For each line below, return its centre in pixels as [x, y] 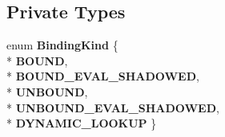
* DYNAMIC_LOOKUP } [82, 123]
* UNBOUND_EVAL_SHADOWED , [113, 107]
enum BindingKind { [62, 45]
